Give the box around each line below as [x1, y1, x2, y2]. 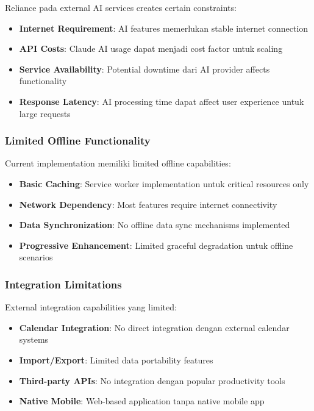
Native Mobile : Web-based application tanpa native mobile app [19, 395, 265, 407]
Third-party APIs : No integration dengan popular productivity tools [19, 374, 285, 387]
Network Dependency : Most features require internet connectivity [19, 198, 277, 210]
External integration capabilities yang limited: [5, 301, 177, 313]
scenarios [19, 251, 53, 263]
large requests [19, 107, 71, 120]
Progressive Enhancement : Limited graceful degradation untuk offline [19, 238, 293, 251]
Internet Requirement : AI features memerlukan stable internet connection [19, 21, 309, 34]
